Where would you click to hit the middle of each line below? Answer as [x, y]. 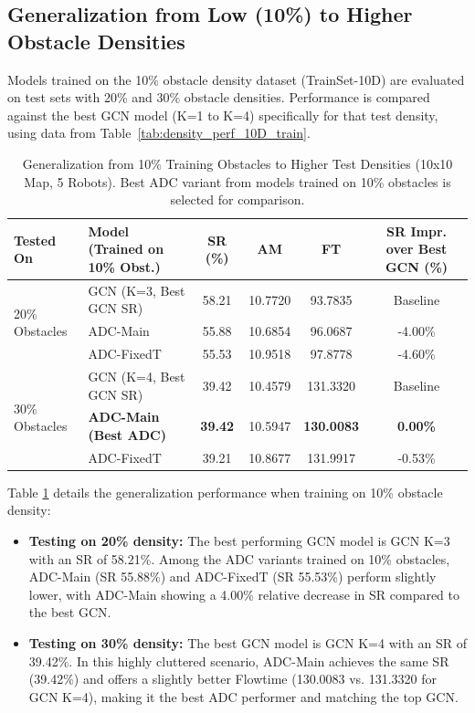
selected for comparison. [237, 199]
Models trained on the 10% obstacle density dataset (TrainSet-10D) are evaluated [236, 79]
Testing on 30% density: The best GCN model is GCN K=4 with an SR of [248, 643]
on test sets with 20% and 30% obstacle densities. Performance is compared [219, 97]
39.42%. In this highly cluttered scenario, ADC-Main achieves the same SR [239, 661]
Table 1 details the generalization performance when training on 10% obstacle [225, 492]
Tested [35, 240]
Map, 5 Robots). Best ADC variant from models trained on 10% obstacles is [237, 181]
